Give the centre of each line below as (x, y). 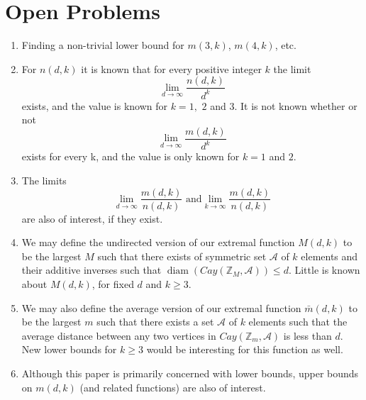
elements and (329, 256)
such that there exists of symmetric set (182, 256)
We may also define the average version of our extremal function (161, 307)
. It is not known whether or (296, 105)
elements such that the (298, 322)
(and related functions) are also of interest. (173, 387)
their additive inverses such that (91, 270)
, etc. (285, 45)
